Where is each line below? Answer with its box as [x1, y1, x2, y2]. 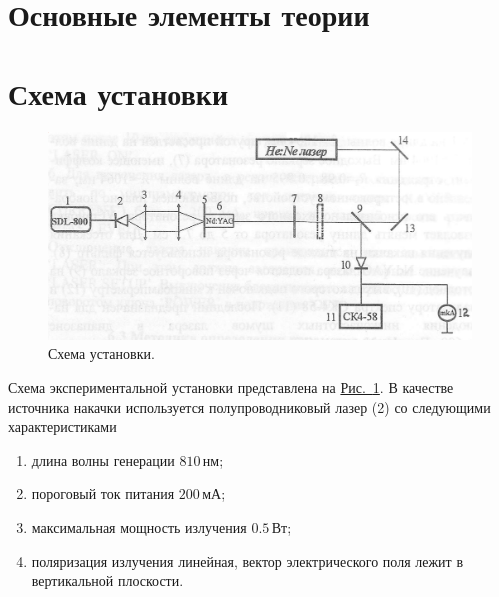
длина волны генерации [31, 449, 175, 470]
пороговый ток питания [31, 483, 175, 504]
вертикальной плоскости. [31, 570, 184, 591]
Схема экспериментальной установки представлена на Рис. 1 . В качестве [8, 376, 454, 397]
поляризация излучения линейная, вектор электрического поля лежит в [31, 550, 464, 571]
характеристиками [8, 416, 117, 437]
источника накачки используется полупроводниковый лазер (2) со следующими [8, 396, 491, 417]
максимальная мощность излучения [31, 516, 247, 537]
